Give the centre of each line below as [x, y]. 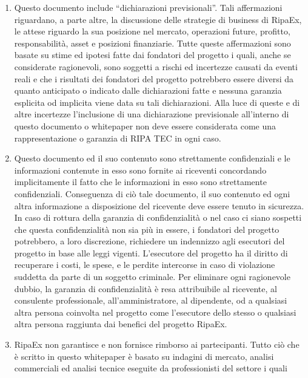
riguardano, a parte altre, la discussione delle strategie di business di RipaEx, [158, 19]
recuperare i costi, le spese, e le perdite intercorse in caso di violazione [145, 265]
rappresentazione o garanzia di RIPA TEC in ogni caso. [118, 138]
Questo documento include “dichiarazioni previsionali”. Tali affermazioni [148, 7]
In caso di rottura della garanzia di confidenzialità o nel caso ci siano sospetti [158, 217]
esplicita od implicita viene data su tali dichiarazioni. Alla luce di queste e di [157, 102]
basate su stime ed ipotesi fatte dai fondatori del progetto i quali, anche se [152, 55]
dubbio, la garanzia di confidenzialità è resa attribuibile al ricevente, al [146, 288]
